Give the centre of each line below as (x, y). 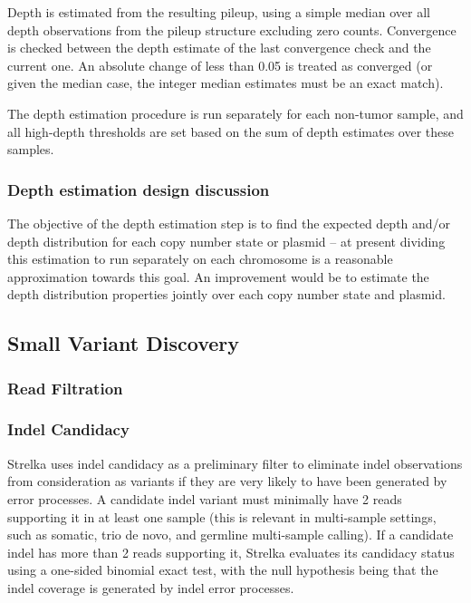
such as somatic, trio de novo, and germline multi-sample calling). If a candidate (231, 535)
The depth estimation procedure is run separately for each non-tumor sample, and (235, 113)
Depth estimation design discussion (139, 189)
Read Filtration (65, 388)
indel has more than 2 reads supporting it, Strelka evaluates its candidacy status (231, 552)
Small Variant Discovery (123, 343)
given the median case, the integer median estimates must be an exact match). (226, 83)
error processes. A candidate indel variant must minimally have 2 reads (205, 498)
